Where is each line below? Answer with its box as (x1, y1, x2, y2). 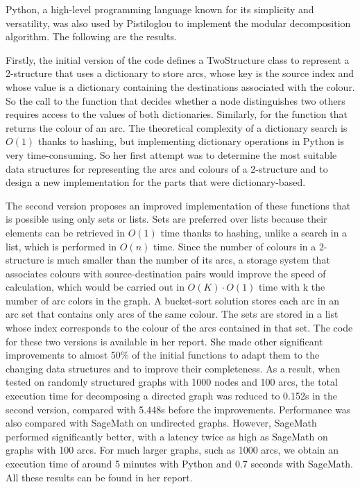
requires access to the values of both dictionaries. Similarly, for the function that (6, 107, 348, 121)
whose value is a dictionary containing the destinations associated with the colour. (6, 79, 355, 94)
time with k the (259, 280, 325, 294)
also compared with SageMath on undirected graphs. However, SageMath (6, 415, 317, 430)
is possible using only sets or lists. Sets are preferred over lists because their (6, 212, 327, 226)
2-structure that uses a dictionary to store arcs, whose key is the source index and (6, 66, 354, 80)
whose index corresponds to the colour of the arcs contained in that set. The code (6, 320, 353, 335)
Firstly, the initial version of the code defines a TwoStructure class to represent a (6, 52, 350, 67)
